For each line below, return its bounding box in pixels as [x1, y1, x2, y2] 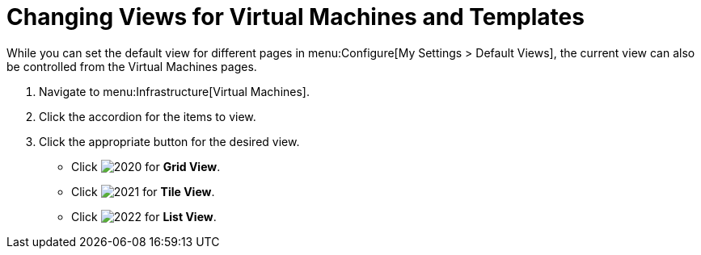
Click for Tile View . [71, 184, 215, 199]
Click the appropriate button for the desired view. [39, 134, 300, 148]
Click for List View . [71, 209, 217, 224]
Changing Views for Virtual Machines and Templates [6, 3, 585, 31]
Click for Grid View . [71, 159, 221, 173]
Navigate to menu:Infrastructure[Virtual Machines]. [39, 84, 310, 98]
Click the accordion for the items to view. [39, 109, 256, 123]
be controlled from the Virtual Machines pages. [6, 59, 257, 73]
